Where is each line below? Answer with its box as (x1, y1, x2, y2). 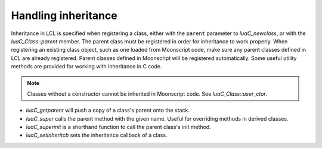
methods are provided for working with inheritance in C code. (11, 63, 162, 70)
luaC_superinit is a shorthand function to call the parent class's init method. (26, 124, 211, 131)
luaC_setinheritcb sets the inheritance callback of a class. (26, 131, 168, 139)
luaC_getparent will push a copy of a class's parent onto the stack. (26, 107, 190, 114)
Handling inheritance (11, 9, 117, 22)
